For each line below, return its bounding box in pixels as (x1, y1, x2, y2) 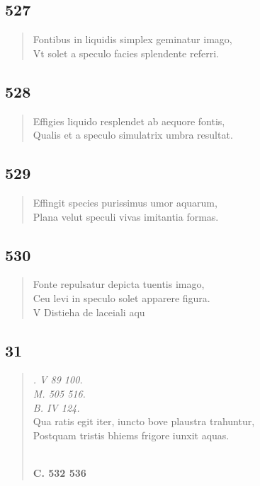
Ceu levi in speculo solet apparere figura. (33, 290, 210, 305)
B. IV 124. (33, 400, 80, 415)
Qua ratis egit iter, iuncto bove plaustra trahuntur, (33, 414, 255, 429)
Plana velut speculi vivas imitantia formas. (33, 209, 219, 224)
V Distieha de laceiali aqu (33, 304, 145, 319)
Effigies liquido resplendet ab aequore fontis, (33, 113, 225, 128)
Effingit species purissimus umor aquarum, (33, 195, 217, 209)
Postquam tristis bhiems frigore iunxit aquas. (33, 427, 230, 442)
